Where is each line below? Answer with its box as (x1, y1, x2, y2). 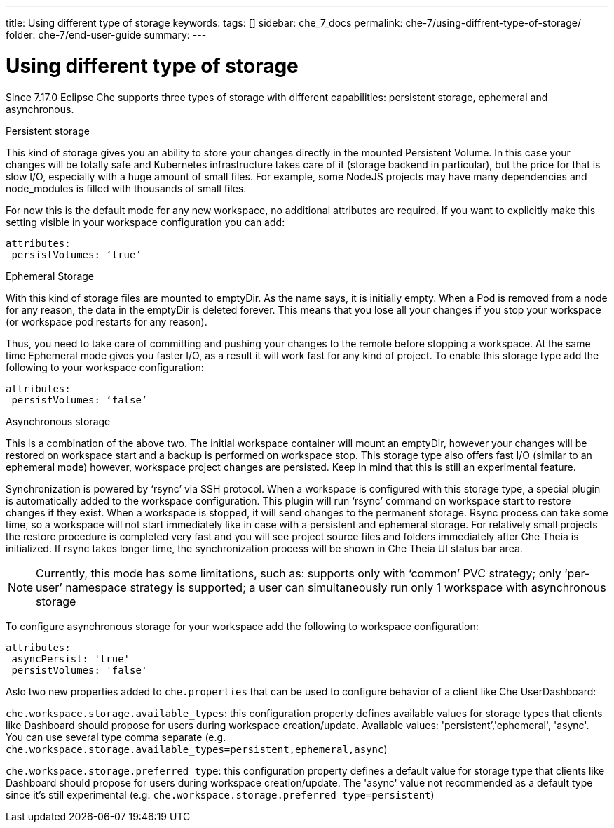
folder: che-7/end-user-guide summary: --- (6, 29, 207, 41)
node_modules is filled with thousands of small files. (6, 182, 247, 194)
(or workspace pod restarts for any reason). (6, 315, 207, 328)
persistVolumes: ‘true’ (11, 248, 142, 260)
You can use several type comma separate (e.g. (6, 730, 226, 743)
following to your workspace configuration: (6, 361, 204, 373)
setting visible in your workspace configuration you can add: (6, 215, 285, 228)
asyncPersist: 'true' (11, 653, 130, 665)
